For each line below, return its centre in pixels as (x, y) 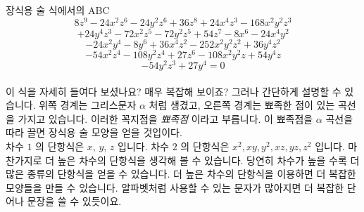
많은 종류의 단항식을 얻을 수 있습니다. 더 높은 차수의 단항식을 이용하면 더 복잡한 (181, 174)
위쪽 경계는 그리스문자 (88, 105)
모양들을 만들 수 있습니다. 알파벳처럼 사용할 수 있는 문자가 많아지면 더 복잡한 (175, 187)
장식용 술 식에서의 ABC (58, 10)
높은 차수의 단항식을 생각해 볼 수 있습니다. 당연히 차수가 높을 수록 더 (208, 160)
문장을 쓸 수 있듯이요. (74, 201)
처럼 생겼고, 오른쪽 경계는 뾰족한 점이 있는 (242, 105)
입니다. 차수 (143, 146)
